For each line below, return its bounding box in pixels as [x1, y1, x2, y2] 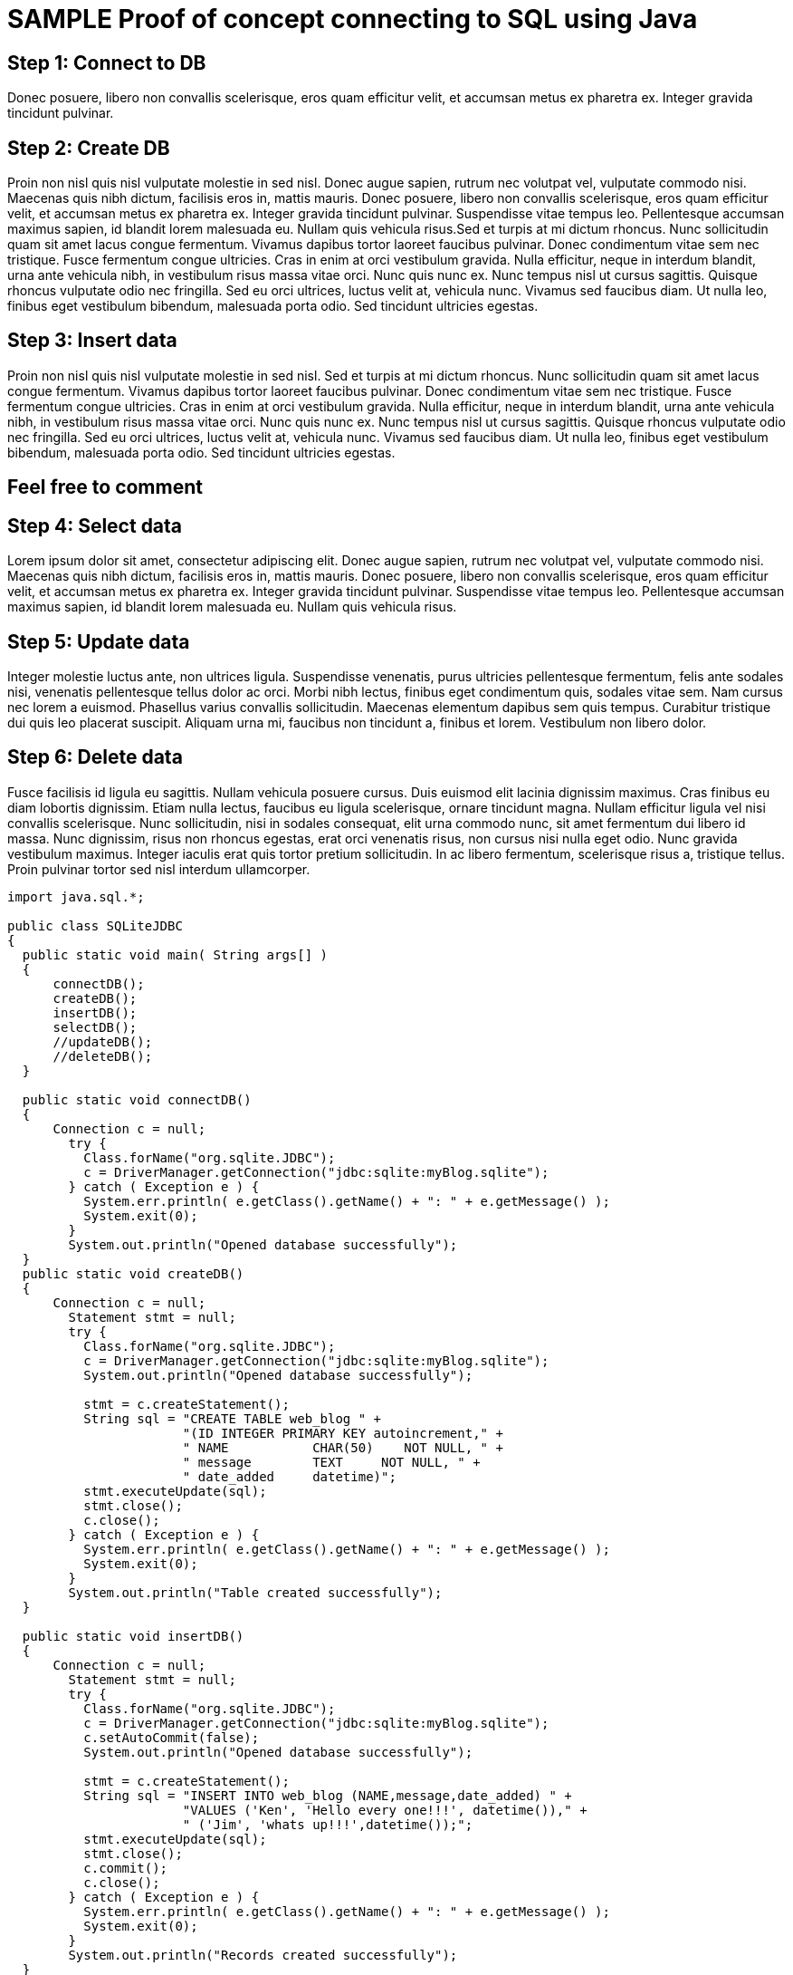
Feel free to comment [7, 476, 203, 499]
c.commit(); [83, 1860, 168, 1875]
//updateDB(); [53, 1034, 153, 1049]
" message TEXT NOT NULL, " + [182, 1454, 481, 1469]
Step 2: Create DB [7, 136, 170, 159]
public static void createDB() [22, 1266, 244, 1281]
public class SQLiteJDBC [7, 918, 183, 933]
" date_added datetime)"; [182, 1469, 396, 1484]
